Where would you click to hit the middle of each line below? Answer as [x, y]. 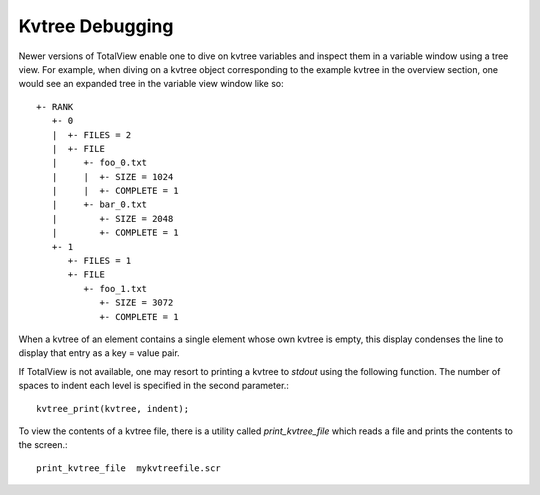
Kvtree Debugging [96, 26]
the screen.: [43, 445]
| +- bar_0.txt [99, 204]
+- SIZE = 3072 [136, 303]
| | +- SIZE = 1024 [112, 176]
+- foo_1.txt [115, 288]
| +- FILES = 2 [91, 134]
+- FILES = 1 [99, 261]
